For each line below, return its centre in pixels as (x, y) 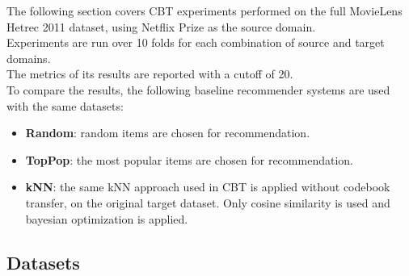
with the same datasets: (65, 105)
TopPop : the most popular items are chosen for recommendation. (189, 159)
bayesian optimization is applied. (107, 218)
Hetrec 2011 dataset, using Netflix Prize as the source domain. (161, 26)
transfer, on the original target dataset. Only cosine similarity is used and (208, 202)
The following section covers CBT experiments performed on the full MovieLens (204, 10)
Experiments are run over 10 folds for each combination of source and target (196, 42)
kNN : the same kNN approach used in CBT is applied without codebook (208, 187)
